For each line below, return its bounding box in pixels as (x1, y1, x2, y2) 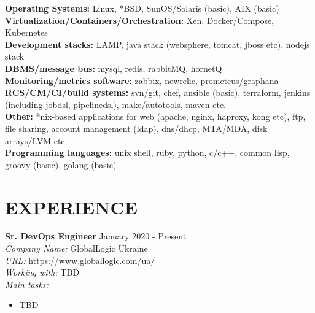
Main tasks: (5, 277, 49, 290)
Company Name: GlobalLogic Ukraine (5, 242, 148, 255)
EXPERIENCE (5, 194, 138, 219)
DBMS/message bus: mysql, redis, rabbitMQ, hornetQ (5, 61, 222, 74)
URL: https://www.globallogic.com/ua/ (5, 253, 155, 266)
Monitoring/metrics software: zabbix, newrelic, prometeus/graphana (5, 74, 279, 87)
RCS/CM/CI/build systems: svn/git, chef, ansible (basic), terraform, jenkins (5, 86, 311, 99)
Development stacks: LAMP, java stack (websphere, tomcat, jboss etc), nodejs (5, 37, 310, 50)
